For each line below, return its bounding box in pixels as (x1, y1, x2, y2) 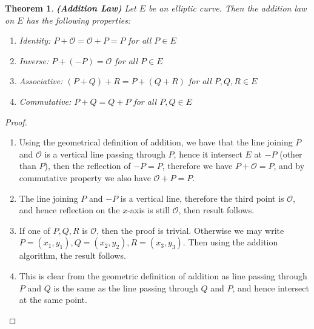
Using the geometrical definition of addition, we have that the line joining (19, 136, 293, 148)
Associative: (19, 75, 63, 87)
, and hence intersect (232, 281, 309, 294)
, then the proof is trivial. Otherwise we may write (96, 224, 284, 236)
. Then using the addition (182, 236, 278, 248)
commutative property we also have (19, 171, 151, 184)
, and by (273, 159, 305, 172)
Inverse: (19, 54, 49, 67)
